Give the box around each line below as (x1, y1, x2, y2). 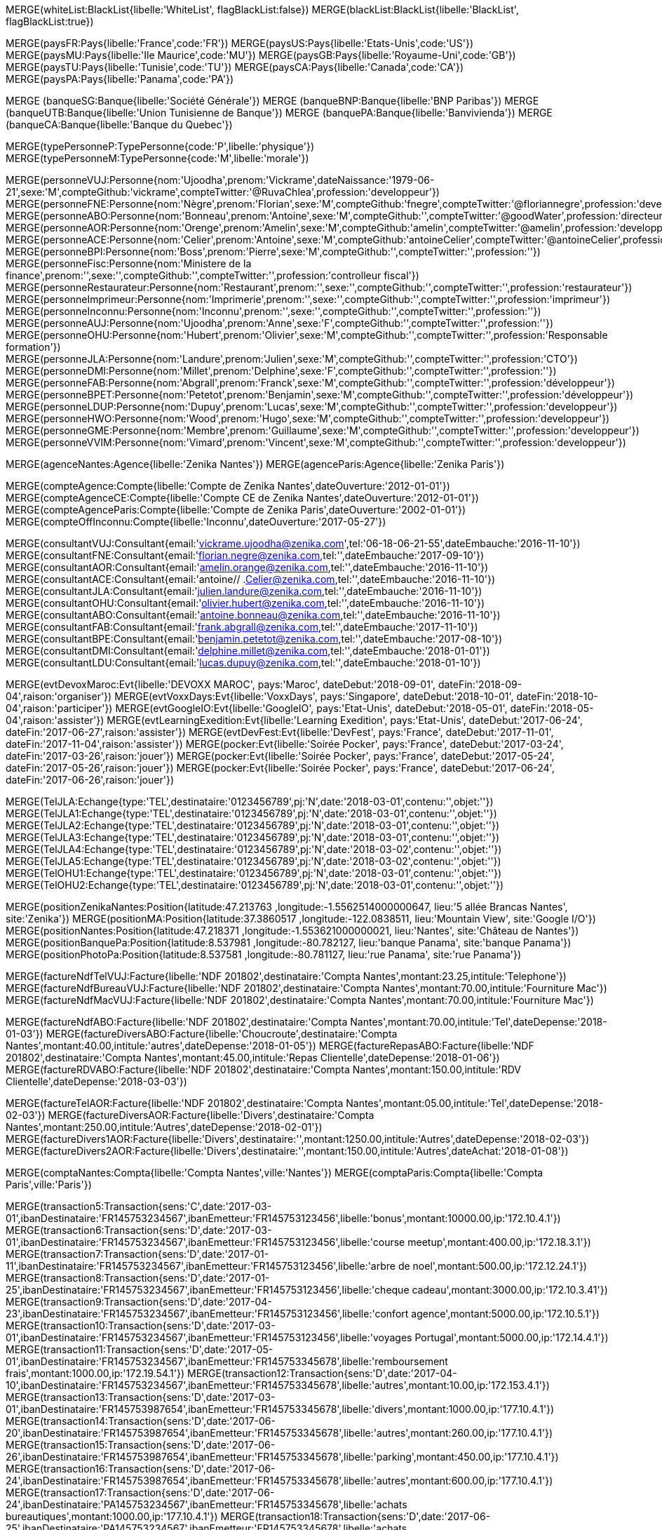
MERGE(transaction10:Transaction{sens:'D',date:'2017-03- (6, 1320, 276, 1331)
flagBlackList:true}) (6, 15, 94, 27)
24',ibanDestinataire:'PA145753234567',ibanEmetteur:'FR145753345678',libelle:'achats (6, 1498, 407, 1510)
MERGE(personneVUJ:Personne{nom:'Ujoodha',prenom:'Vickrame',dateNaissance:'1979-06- (6, 174, 435, 186)
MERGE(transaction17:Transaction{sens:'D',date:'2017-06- (6, 1487, 275, 1498)
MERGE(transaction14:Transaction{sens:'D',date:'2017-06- (6, 1415, 276, 1427)
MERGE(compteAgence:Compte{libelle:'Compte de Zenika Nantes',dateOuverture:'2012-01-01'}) (6, 480, 450, 492)
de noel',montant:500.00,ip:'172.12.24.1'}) (398, 1260, 587, 1272)
